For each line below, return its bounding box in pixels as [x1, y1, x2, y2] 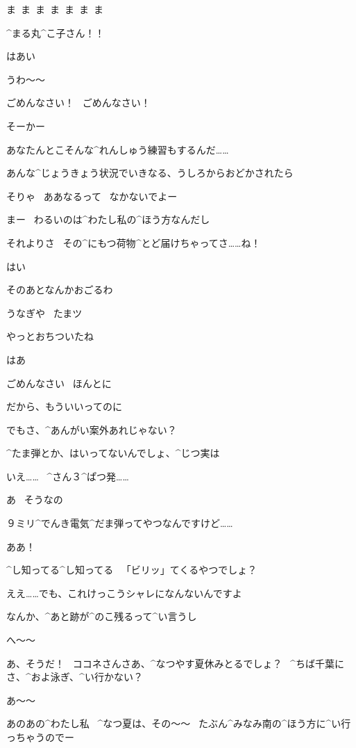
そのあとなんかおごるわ [6, 282, 113, 297]
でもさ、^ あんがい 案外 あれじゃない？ [6, 422, 177, 437]
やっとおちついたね [6, 329, 94, 343]
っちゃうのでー [6, 730, 74, 744]
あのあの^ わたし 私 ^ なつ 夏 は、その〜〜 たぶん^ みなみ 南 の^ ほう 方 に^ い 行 [6, 716, 351, 731]
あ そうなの [6, 492, 63, 507]
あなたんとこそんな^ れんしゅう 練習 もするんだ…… [6, 142, 229, 156]
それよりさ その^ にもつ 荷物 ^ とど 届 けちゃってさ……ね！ [6, 235, 261, 250]
